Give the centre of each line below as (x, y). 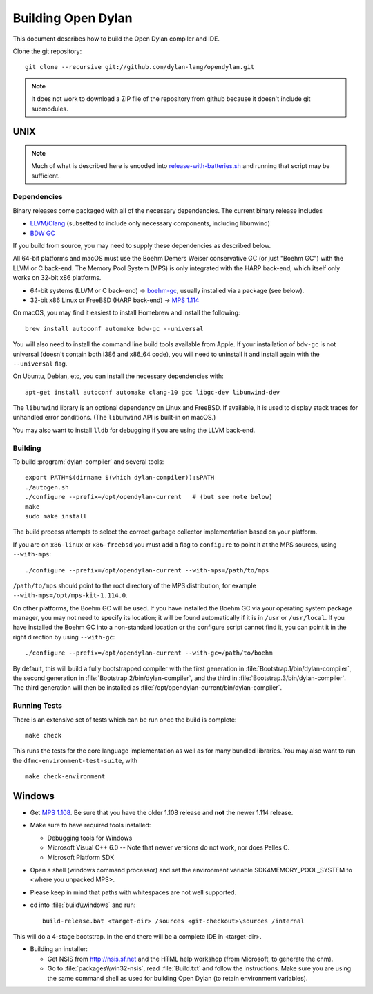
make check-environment (65, 777)
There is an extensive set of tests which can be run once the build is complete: (125, 720)
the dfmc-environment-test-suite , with (75, 760)
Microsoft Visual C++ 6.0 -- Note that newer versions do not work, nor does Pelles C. (169, 847)
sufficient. (46, 176)
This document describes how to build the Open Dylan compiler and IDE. (116, 39)
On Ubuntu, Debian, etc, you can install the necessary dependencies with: (118, 376)
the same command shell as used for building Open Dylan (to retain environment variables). (178, 978)
